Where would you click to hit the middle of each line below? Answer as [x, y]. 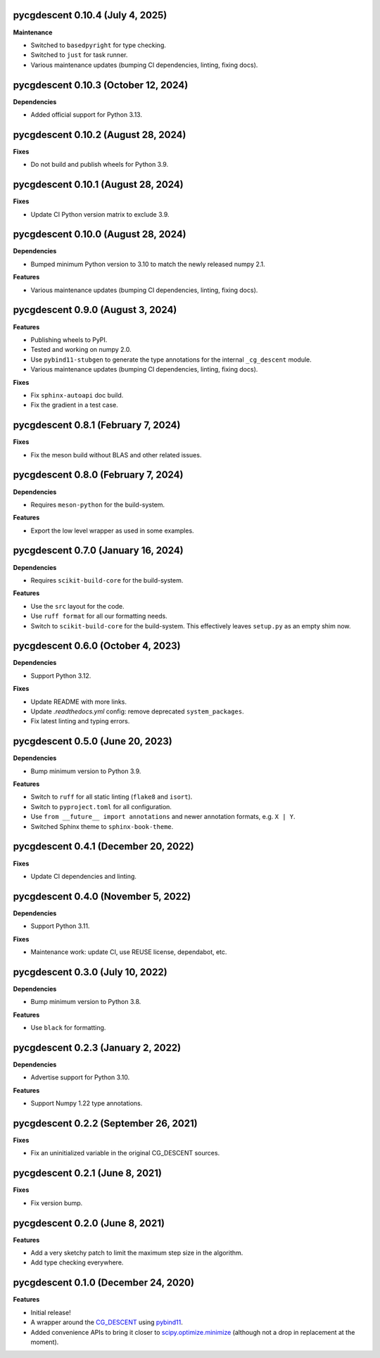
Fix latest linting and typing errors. [80, 721]
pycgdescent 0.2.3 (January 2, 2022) [97, 1047]
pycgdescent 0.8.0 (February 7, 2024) [98, 475]
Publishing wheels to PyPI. [69, 339]
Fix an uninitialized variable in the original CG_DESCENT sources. [125, 1153]
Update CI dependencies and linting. [84, 876]
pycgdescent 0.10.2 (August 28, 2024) [100, 135]
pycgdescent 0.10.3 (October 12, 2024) [101, 85]
